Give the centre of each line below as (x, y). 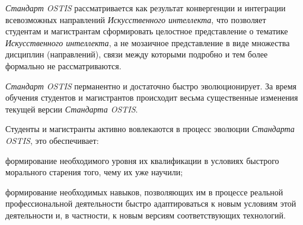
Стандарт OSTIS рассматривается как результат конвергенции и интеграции (146, 8)
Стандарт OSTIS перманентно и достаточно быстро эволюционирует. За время (151, 86)
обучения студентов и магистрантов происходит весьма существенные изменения (152, 97)
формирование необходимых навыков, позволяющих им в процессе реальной (144, 192)
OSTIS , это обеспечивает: (52, 140)
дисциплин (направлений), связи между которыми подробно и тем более (137, 54)
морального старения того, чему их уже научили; (94, 172)
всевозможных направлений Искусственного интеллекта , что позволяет (136, 19)
